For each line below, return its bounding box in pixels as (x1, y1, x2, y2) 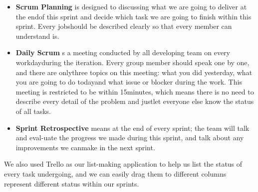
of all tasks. (15, 105, 51, 116)
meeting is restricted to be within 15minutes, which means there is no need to (15, 86, 254, 96)
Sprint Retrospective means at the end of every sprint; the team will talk (15, 122, 250, 133)
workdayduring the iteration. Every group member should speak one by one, (15, 57, 250, 67)
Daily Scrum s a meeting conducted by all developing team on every (15, 47, 230, 58)
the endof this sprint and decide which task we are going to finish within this (15, 11, 252, 21)
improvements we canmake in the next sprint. (15, 142, 155, 152)
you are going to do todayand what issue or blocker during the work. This (15, 77, 242, 87)
